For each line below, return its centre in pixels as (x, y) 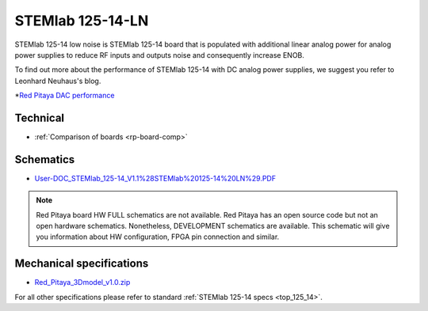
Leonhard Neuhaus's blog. (58, 81)
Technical (40, 118)
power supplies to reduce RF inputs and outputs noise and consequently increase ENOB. (160, 55)
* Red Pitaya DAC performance (65, 96)
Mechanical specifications (82, 264)
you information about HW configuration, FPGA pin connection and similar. (158, 237)
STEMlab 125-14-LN (82, 21)
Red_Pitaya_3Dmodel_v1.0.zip (82, 283)
